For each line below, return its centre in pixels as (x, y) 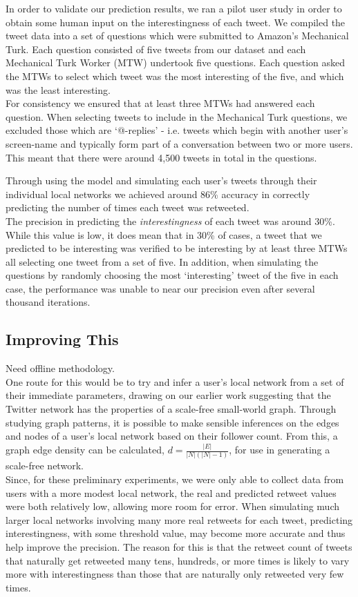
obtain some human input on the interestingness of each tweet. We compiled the (176, 22)
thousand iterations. (48, 302)
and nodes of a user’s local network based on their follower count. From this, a (172, 436)
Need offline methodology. (60, 368)
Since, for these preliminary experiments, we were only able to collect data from (175, 479)
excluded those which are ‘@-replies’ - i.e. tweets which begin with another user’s (177, 130)
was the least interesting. (58, 89)
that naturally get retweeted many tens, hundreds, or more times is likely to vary (178, 560)
